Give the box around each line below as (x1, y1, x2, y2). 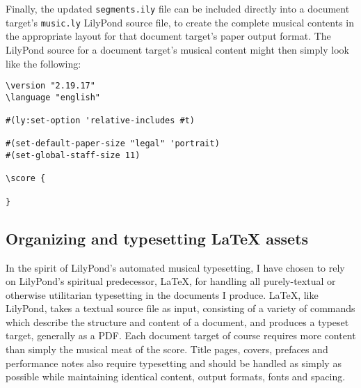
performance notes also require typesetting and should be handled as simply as (6, 355, 342, 370)
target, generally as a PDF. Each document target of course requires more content (6, 328, 356, 343)
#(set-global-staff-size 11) (6, 150, 141, 161)
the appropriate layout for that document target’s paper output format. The (6, 29, 331, 43)
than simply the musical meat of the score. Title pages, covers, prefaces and (6, 342, 328, 357)
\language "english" (6, 92, 101, 102)
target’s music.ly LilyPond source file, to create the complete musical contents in (6, 15, 354, 29)
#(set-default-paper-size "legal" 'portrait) (6, 139, 220, 149)
